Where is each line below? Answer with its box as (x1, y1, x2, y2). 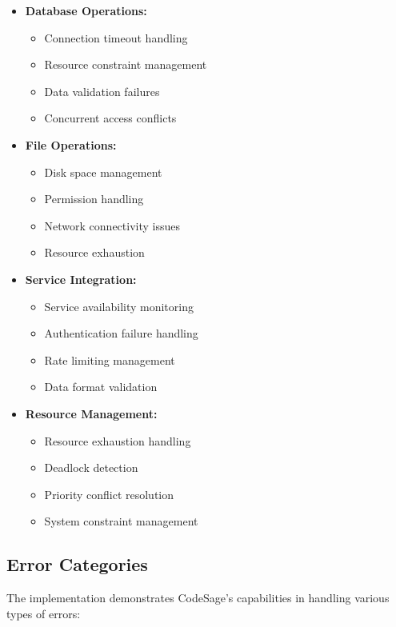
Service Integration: (25, 270, 137, 287)
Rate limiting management (44, 351, 175, 368)
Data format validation (44, 378, 158, 395)
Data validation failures (44, 82, 160, 99)
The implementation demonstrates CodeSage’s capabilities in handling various (6, 589, 390, 606)
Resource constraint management (44, 56, 207, 73)
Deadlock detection (44, 459, 138, 476)
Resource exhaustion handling (44, 432, 191, 449)
